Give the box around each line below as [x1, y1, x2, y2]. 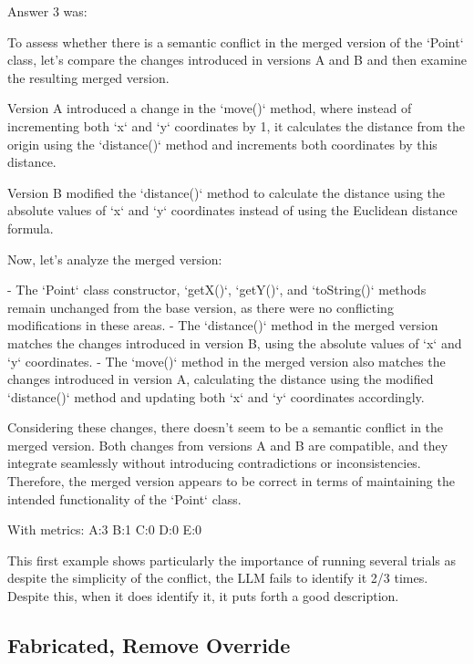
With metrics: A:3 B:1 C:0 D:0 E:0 [7, 520, 202, 539]
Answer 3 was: [7, 2, 88, 20]
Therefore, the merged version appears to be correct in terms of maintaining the [7, 472, 455, 491]
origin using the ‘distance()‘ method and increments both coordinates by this [7, 134, 438, 153]
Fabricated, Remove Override [7, 631, 291, 659]
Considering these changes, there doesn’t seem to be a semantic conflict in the [7, 418, 444, 437]
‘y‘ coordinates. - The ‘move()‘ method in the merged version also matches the [7, 351, 446, 370]
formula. [7, 218, 54, 237]
